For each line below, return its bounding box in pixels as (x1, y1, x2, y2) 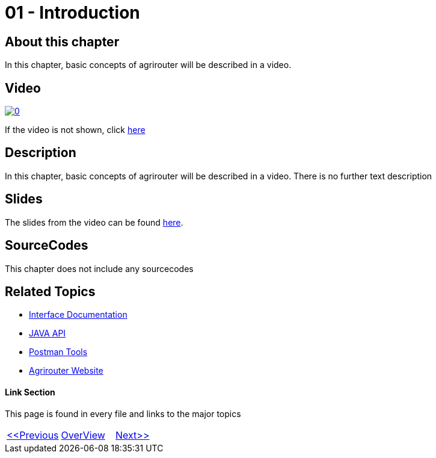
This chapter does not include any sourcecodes (5, 263, 194, 274)
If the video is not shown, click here (5, 125, 146, 135)
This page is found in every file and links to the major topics (5, 408, 241, 419)
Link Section (5, 387, 55, 397)
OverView (61, 429, 105, 441)
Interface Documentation (29, 309, 127, 320)
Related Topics (5, 283, 96, 299)
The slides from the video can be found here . (5, 217, 183, 227)
